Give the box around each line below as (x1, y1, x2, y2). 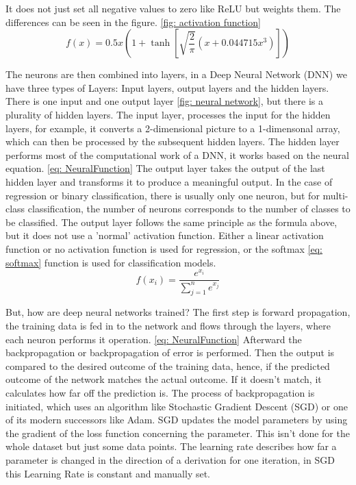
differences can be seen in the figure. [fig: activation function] (5, 14, 261, 29)
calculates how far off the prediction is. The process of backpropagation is (5, 385, 315, 399)
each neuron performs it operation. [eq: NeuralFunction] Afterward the (5, 332, 302, 346)
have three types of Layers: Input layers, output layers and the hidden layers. (5, 80, 329, 95)
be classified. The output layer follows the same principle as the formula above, (5, 214, 338, 229)
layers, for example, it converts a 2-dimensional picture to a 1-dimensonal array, (5, 121, 340, 135)
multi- (322, 188, 348, 202)
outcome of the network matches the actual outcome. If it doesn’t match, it (5, 372, 322, 386)
